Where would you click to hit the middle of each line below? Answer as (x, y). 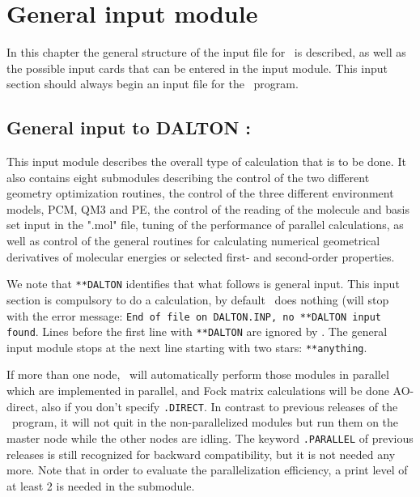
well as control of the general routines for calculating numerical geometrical (193, 241)
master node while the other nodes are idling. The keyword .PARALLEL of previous (210, 438)
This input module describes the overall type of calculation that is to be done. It (206, 161)
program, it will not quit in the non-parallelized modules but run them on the (205, 422)
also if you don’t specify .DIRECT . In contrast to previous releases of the (220, 406)
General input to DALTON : (129, 127)
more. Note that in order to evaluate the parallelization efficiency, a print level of (207, 470)
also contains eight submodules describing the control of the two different (188, 177)
